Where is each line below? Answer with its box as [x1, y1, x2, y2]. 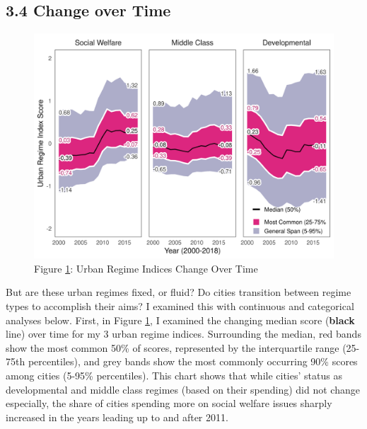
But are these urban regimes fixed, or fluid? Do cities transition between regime [6, 285, 351, 299]
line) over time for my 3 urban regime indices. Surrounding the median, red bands [6, 326, 361, 341]
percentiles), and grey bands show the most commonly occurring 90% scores [28, 354, 358, 369]
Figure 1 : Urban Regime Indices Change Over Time [34, 261, 258, 275]
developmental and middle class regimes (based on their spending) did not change [6, 382, 360, 396]
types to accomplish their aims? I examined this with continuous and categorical [6, 298, 354, 313]
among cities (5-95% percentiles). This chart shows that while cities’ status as [6, 367, 342, 382]
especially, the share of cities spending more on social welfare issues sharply [6, 396, 332, 411]
